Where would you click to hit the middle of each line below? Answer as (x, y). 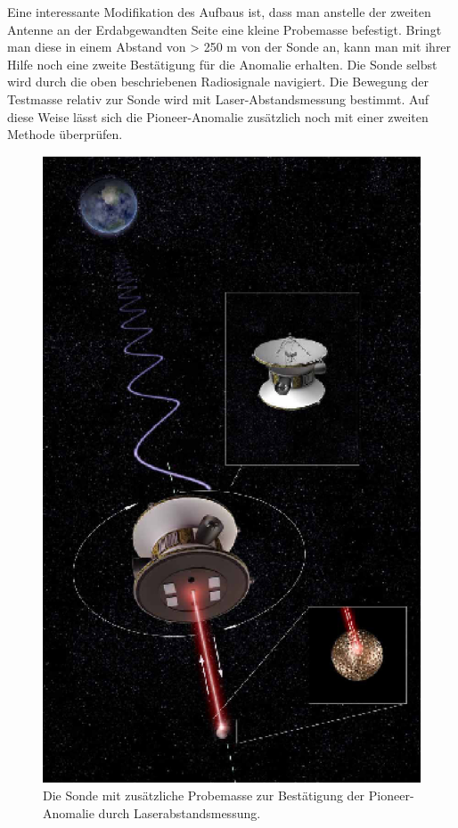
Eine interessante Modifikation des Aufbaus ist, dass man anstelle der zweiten (219, 12)
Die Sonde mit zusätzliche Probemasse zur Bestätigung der (204, 795)
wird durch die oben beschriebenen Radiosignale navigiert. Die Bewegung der (218, 82)
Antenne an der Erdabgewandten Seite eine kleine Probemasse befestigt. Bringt (225, 29)
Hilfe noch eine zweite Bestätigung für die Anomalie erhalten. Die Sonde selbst (222, 64)
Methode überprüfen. (65, 134)
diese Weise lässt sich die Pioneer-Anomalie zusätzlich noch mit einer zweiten (218, 116)
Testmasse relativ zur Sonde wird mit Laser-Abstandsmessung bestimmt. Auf (218, 98)
